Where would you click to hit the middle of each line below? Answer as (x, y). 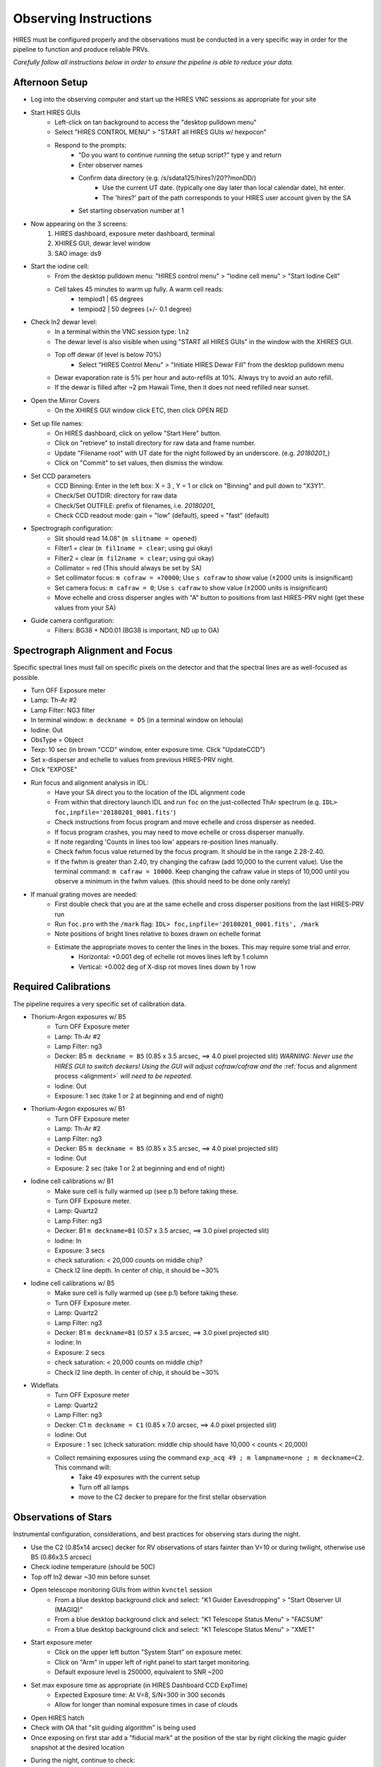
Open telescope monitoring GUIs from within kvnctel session (121, 1590)
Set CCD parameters (61, 476)
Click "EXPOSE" (54, 770)
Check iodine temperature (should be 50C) (93, 1567)
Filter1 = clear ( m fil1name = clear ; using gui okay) (134, 548)
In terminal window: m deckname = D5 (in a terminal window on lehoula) (137, 720)
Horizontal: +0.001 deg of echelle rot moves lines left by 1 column (173, 957)
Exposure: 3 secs (80, 1250)
